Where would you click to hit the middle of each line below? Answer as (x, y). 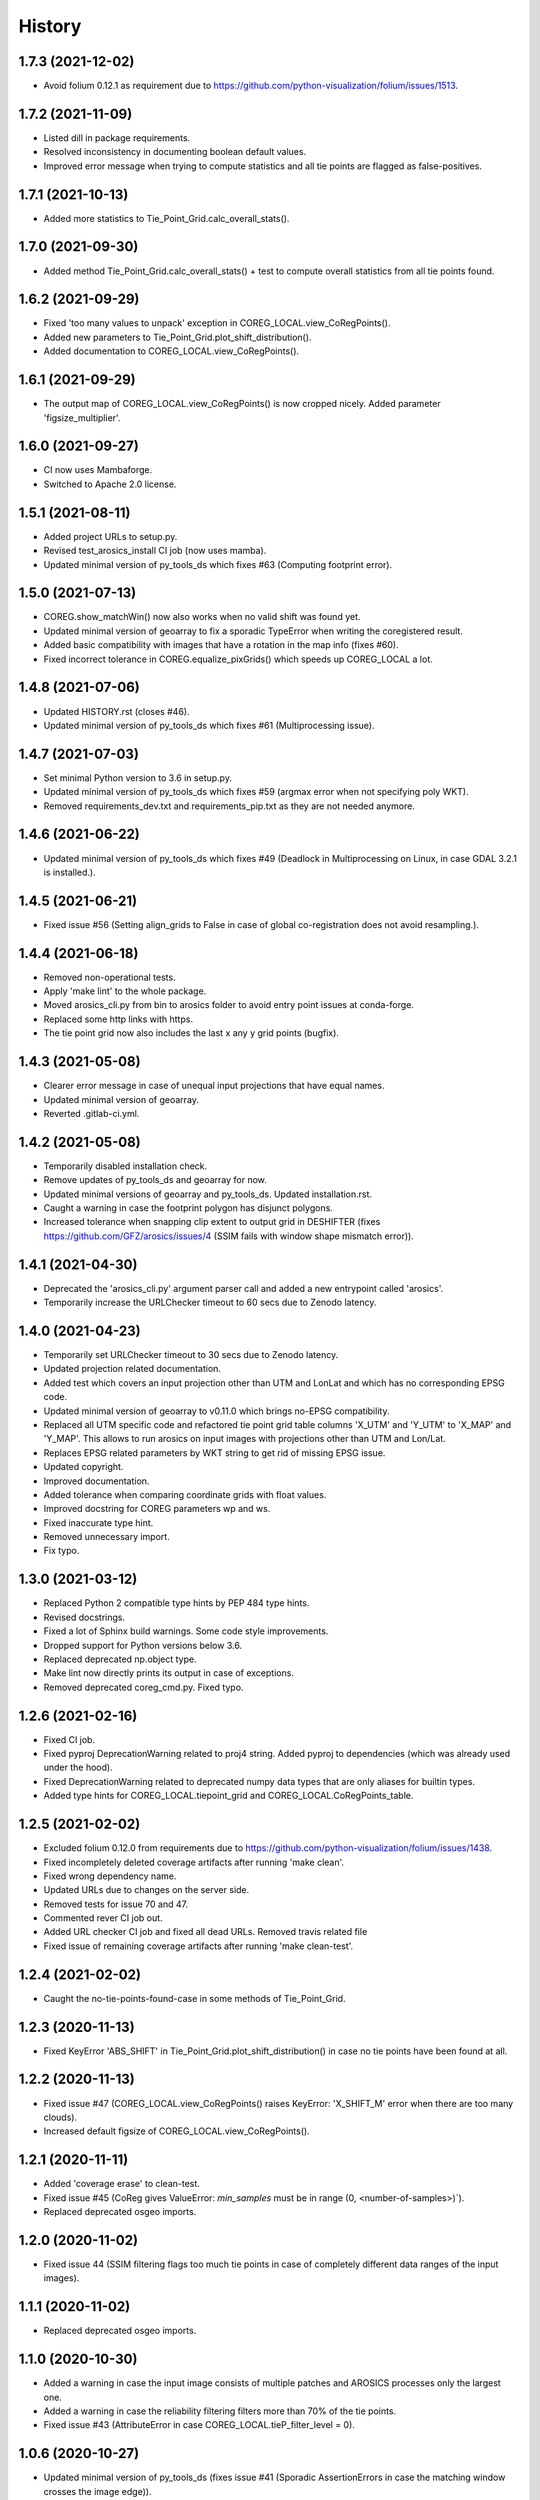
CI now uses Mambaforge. (98, 470)
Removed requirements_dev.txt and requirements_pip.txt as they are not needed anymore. (229, 806)
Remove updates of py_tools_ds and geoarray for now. (155, 1180)
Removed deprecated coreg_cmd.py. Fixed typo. (143, 1687)
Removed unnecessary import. (106, 1537)
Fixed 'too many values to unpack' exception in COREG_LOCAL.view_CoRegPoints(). (217, 323)
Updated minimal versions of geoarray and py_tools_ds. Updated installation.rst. (208, 1194)
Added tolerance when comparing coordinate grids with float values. (185, 1494)
